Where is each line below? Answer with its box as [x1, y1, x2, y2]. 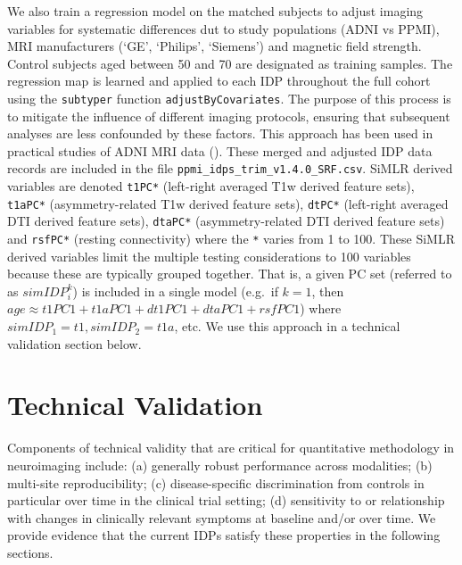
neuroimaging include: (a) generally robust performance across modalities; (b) [7, 455, 433, 474]
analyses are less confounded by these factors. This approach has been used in [7, 124, 433, 143]
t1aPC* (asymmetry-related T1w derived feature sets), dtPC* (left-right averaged [7, 194, 449, 212]
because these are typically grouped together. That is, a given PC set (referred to [7, 264, 452, 283]
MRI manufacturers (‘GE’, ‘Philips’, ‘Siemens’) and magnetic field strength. [7, 37, 422, 55]
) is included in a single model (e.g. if [72, 281, 278, 300]
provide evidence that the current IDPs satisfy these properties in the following [7, 526, 441, 544]
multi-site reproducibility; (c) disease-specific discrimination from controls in [7, 473, 425, 492]
